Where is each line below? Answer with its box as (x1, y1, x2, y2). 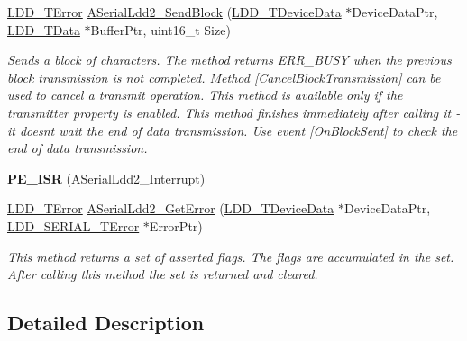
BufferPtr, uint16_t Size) (90, 20, 231, 39)
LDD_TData (7, 20, 80, 39)
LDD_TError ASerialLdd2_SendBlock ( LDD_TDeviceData (7, 3, 342, 21)
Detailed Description (7, 309, 205, 337)
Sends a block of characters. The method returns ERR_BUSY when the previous (7, 50, 452, 69)
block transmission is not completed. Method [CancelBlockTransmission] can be (7, 67, 441, 86)
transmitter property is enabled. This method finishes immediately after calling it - (7, 103, 461, 121)
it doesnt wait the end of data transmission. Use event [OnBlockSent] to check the (7, 121, 458, 139)
